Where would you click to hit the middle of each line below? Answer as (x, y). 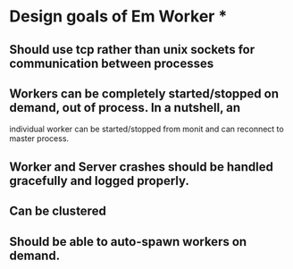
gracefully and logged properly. (100, 181)
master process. (39, 139)
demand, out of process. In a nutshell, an (125, 108)
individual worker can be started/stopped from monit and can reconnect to (146, 129)
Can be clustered (58, 211)
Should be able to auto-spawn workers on (128, 242)
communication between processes (112, 63)
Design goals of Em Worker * (118, 17)
